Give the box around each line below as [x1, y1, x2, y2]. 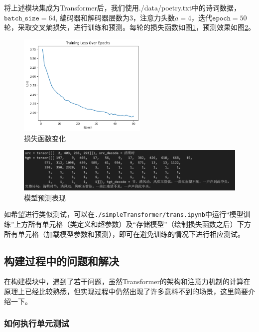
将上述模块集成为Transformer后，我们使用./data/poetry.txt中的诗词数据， [4, 2, 241, 12]
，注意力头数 [133, 12, 175, 22]
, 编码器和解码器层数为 [55, 12, 130, 22]
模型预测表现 [24, 192, 66, 202]
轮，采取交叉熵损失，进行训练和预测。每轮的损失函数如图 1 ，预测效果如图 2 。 [4, 22, 255, 32]
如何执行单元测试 [4, 317, 69, 330]
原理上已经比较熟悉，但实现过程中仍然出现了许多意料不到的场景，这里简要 [4, 286, 248, 297]
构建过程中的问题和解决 [4, 253, 119, 268]
